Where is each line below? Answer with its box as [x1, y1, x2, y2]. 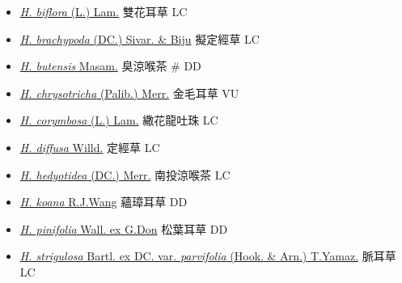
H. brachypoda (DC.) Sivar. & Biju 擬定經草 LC [19, 30, 260, 47]
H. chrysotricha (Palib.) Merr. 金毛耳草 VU [19, 84, 239, 101]
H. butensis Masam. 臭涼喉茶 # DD [19, 57, 201, 74]
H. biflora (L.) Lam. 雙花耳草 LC [19, 3, 188, 19]
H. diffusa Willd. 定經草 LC [19, 138, 160, 155]
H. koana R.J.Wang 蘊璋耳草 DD [19, 193, 188, 210]
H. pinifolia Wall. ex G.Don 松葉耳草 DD [19, 220, 228, 237]
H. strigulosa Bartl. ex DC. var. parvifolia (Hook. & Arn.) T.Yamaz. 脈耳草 [19, 247, 396, 264]
